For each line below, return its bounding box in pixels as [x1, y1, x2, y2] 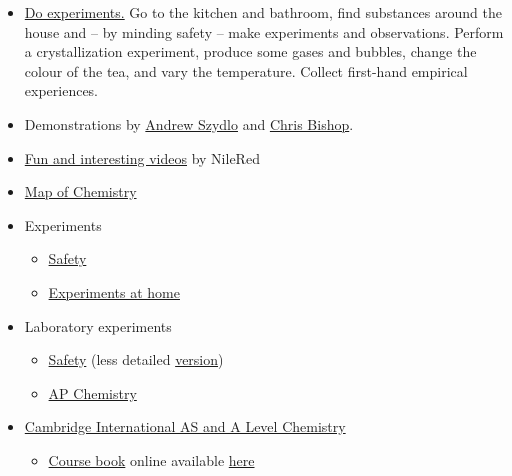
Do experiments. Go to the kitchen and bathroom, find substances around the [24, 2, 502, 22]
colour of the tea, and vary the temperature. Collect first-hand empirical [24, 60, 468, 81]
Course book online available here [48, 449, 255, 470]
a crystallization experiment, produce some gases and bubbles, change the [24, 41, 477, 62]
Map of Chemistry [24, 181, 137, 202]
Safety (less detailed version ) [48, 349, 224, 370]
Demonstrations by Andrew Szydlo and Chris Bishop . [24, 113, 354, 134]
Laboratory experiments [24, 315, 172, 336]
